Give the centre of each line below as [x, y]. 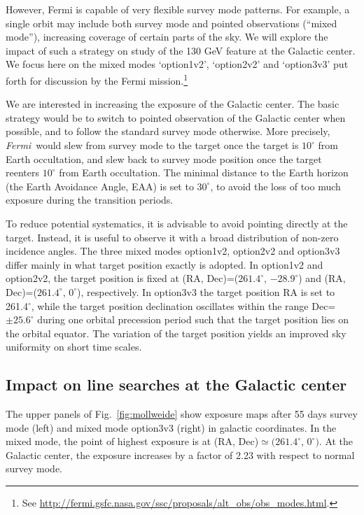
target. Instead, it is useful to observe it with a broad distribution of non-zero [172, 237]
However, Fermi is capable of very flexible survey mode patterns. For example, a [178, 9]
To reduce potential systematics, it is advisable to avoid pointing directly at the [177, 223]
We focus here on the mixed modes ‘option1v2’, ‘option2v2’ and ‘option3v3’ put [177, 64]
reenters [22, 172]
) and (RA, [322, 278]
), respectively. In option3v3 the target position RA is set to [206, 291]
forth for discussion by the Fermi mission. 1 [97, 79]
